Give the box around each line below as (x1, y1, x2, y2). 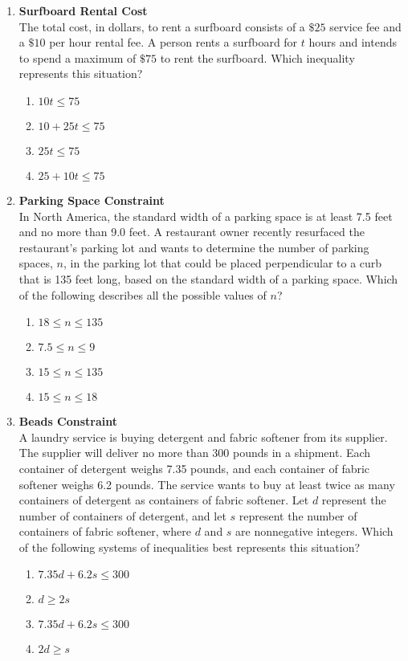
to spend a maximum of (18, 49, 137, 66)
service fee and (329, 18, 402, 35)
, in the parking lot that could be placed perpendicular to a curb (63, 255, 382, 271)
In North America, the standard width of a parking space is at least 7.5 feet (18, 207, 393, 224)
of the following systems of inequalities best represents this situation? (18, 538, 361, 555)
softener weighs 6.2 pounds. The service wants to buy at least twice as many (18, 475, 395, 492)
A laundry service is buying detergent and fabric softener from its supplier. (18, 428, 388, 445)
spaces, (18, 255, 53, 271)
